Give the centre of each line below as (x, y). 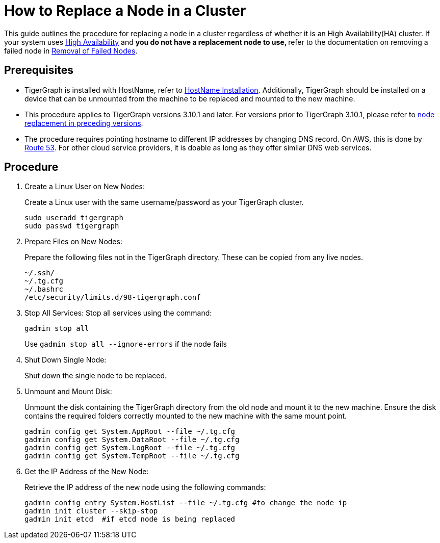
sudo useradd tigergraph (74, 218)
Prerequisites (39, 70)
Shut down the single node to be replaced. (96, 376)
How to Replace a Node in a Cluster (125, 11)
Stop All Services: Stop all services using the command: (118, 313)
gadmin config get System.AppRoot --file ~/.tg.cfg (130, 432)
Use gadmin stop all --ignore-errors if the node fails (126, 344)
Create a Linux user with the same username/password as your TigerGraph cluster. (164, 202)
